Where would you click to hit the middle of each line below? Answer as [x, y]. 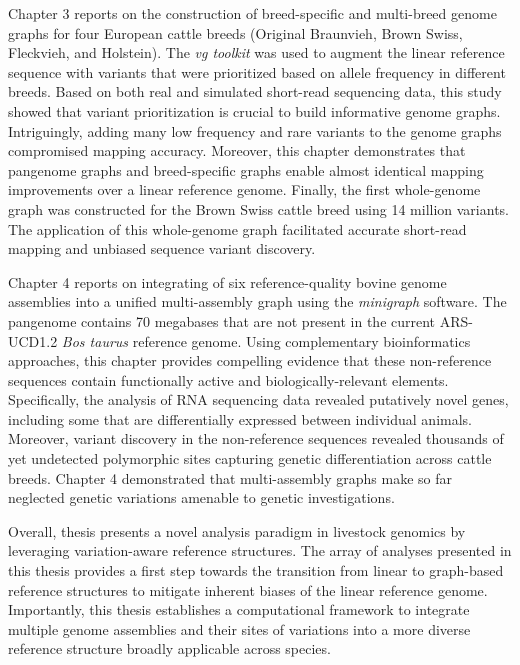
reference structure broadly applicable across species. [169, 648]
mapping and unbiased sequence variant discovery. [162, 248]
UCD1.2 [33, 340]
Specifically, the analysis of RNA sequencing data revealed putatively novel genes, [258, 399]
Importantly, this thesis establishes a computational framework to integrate [239, 609]
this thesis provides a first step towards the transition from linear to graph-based [256, 570]
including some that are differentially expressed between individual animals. [240, 418]
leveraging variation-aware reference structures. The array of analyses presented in [260, 550]
